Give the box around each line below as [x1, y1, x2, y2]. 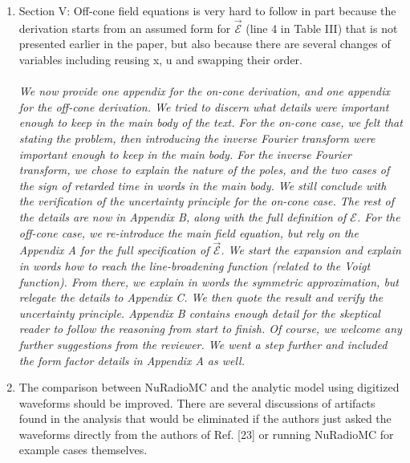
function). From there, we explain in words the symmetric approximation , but [18, 273, 399, 290]
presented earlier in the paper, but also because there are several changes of [18, 35, 391, 52]
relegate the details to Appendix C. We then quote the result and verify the [18, 289, 384, 306]
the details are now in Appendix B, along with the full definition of [18, 208, 347, 225]
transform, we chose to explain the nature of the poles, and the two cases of [18, 161, 390, 178]
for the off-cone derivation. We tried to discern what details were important [18, 98, 389, 115]
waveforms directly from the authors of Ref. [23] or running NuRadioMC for [18, 425, 394, 442]
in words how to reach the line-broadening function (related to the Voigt [18, 257, 371, 274]
